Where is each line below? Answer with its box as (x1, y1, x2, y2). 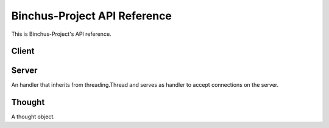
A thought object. (11, 113, 55, 121)
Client (11, 46, 35, 56)
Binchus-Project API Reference (11, 9, 172, 22)
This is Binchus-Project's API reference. (11, 30, 112, 38)
